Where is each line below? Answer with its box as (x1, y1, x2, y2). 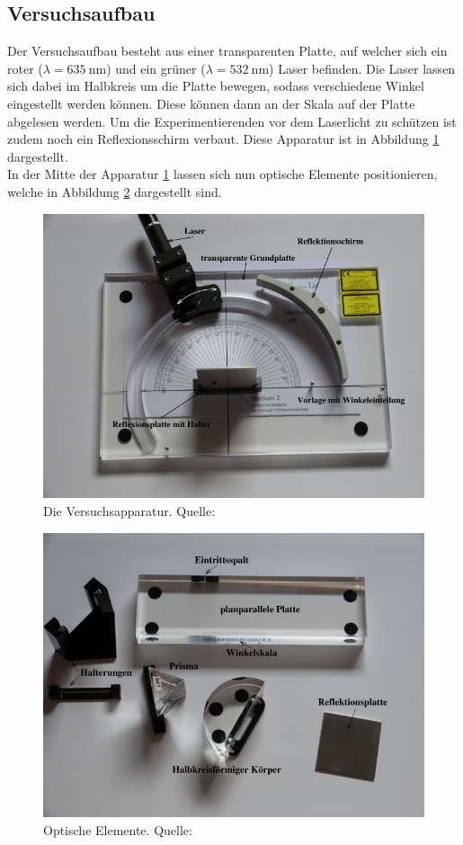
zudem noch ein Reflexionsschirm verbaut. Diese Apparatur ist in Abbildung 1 (7, 129, 440, 148)
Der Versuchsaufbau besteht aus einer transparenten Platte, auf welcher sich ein (7, 41, 448, 60)
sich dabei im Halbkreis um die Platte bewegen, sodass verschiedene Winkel (7, 76, 424, 95)
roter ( (7, 58, 43, 77)
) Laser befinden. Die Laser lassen (269, 58, 456, 77)
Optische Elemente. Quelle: (43, 821, 192, 840)
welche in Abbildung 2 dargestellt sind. (7, 182, 222, 200)
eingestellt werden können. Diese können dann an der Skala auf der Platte (7, 93, 415, 112)
